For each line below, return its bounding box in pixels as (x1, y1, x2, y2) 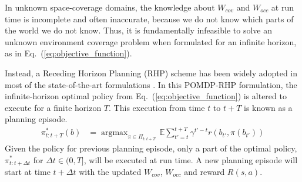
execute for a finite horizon (5, 101, 102, 113)
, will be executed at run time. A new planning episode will (83, 153, 298, 166)
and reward (184, 165, 225, 177)
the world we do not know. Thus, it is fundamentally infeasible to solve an (5, 24, 272, 36)
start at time (5, 165, 51, 177)
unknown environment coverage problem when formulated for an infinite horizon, (5, 35, 297, 48)
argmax (100, 129, 128, 137)
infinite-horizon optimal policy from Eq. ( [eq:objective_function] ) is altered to (5, 90, 287, 102)
